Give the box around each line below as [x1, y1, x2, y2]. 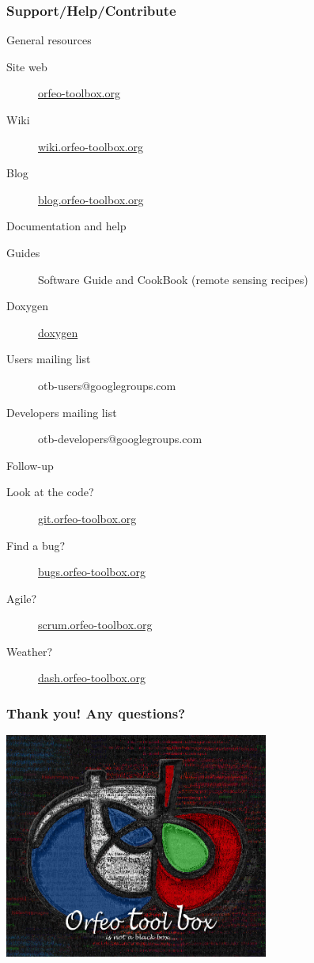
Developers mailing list [6, 404, 117, 420]
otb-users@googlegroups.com [38, 377, 176, 393]
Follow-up [6, 457, 54, 473]
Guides [6, 244, 40, 260]
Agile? [6, 590, 37, 606]
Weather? [6, 643, 52, 659]
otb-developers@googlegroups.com [38, 430, 202, 447]
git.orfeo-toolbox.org [38, 510, 137, 526]
